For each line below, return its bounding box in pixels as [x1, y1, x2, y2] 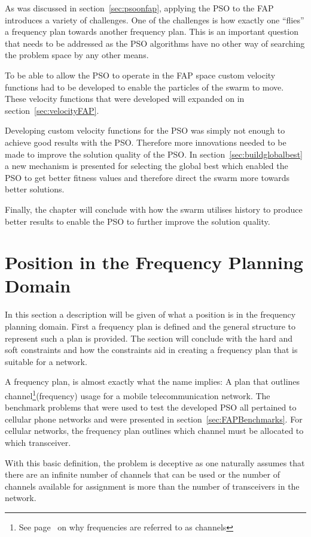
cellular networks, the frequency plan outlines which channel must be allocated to [5, 424, 304, 437]
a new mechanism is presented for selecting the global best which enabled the [5, 159, 288, 172]
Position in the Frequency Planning [5, 250, 303, 274]
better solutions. [5, 183, 65, 195]
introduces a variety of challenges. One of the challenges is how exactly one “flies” [5, 13, 304, 26]
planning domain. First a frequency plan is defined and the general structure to [5, 320, 296, 332]
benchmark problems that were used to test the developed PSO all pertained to [5, 401, 297, 414]
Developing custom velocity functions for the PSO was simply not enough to [5, 124, 285, 137]
